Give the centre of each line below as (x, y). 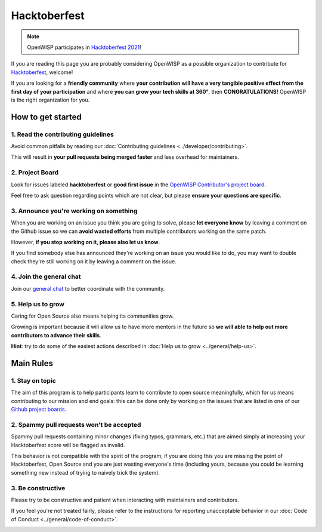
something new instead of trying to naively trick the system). (86, 472)
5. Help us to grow (38, 304)
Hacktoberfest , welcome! (42, 72)
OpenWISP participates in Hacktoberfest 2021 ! (84, 47)
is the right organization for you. (50, 100)
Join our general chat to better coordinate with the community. (88, 288)
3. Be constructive (38, 488)
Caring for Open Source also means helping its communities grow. (92, 316)
